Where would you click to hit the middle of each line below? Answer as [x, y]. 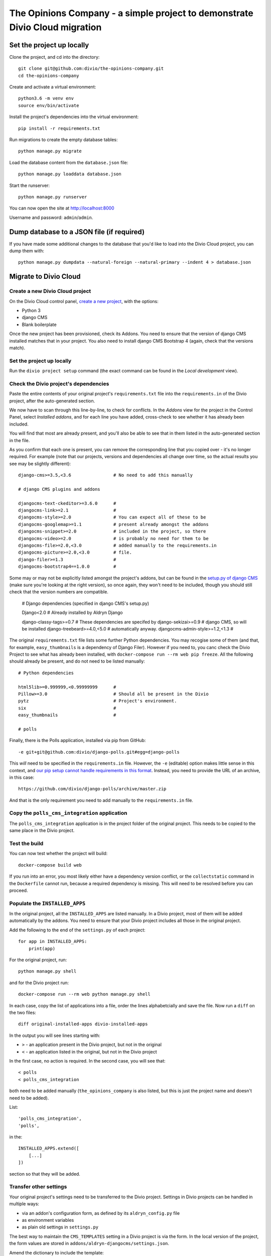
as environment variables [48, 1220]
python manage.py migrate [50, 151]
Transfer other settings [38, 1187]
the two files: [23, 1013]
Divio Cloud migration [55, 27]
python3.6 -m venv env [46, 98]
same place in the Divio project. [42, 830]
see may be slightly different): [40, 463]
